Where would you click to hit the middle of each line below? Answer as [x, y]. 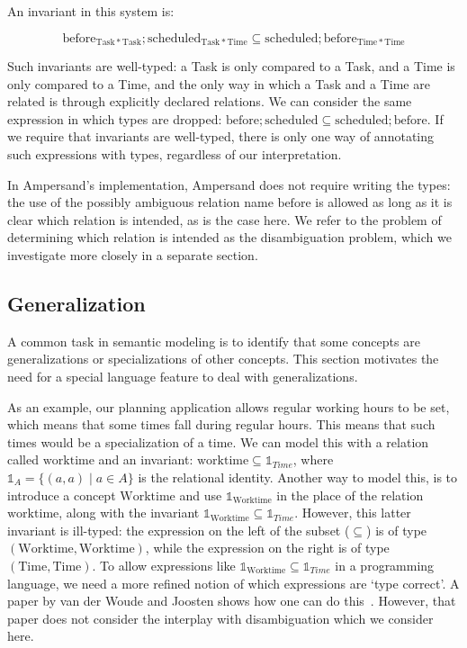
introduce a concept [62, 495]
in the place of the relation [350, 495]
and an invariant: [146, 459]
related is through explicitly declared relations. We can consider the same [210, 101]
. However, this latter [353, 513]
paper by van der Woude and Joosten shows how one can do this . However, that [232, 601]
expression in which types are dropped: [115, 118]
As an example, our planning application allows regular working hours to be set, [229, 406]
